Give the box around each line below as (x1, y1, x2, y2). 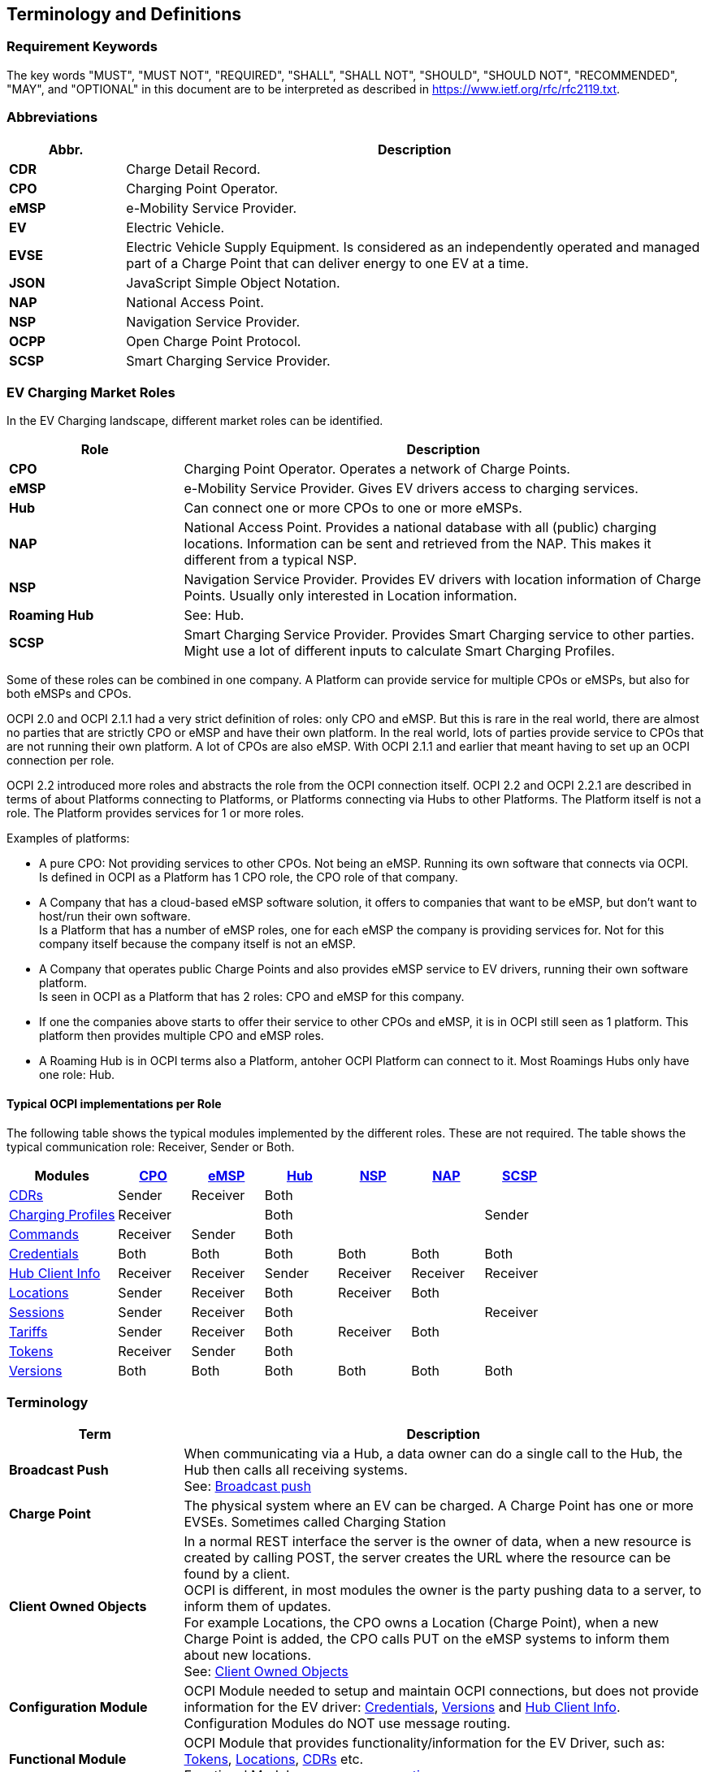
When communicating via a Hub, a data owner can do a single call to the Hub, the (184, 1445, 682, 1462)
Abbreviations (6, 109, 98, 126)
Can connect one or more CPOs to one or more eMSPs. (184, 500, 522, 517)
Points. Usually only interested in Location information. (184, 587, 517, 604)
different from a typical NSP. (184, 552, 357, 569)
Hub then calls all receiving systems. (184, 1462, 408, 1479)
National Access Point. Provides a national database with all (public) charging (184, 519, 657, 536)
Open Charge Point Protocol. (126, 332, 301, 349)
